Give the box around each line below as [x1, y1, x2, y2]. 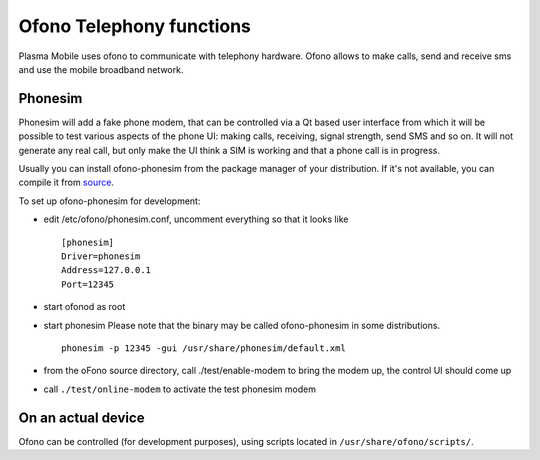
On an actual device [18, 409, 145, 426]
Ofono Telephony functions [18, 15, 252, 37]
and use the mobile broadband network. [18, 63, 184, 75]
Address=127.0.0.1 [61, 265, 152, 276]
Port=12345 [61, 278, 115, 290]
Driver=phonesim [61, 250, 141, 262]
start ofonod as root [43, 301, 126, 313]
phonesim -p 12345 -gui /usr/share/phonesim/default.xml [61, 342, 347, 354]
